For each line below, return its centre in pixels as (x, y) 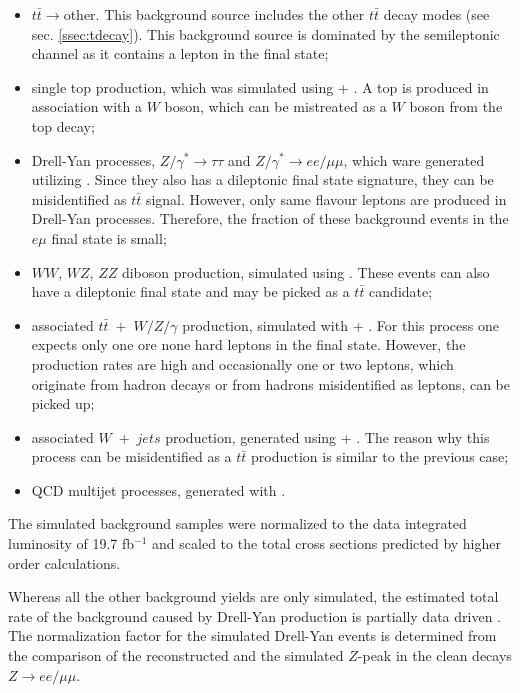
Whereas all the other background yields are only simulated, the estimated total (253, 596)
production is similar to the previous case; (380, 456)
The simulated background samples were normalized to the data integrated (237, 523)
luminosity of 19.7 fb (71, 543)
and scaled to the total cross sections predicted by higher (327, 543)
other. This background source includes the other (214, 14)
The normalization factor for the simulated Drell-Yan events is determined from (252, 635)
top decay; (63, 125)
